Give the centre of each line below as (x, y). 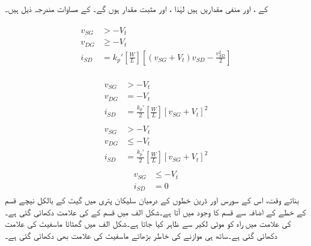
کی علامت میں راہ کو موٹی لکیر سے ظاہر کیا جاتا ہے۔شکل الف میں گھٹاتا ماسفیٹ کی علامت (148, 223)
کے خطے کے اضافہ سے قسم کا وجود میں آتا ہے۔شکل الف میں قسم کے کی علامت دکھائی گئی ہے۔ (155, 211)
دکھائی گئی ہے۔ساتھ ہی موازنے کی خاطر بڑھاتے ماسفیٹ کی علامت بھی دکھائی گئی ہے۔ (141, 235)
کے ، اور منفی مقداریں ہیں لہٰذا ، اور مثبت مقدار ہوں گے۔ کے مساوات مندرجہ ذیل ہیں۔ (136, 8)
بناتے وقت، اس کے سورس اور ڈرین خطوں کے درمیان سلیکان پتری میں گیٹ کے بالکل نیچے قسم (152, 200)
